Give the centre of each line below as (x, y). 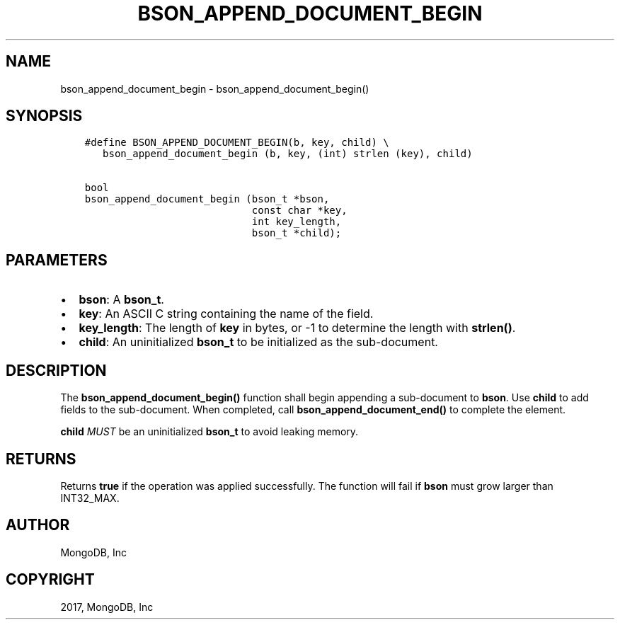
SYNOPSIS (44, 116)
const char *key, (299, 211)
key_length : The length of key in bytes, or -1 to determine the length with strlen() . (297, 328)
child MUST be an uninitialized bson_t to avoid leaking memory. (209, 432)
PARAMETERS (57, 260)
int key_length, (297, 222)
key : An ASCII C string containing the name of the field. (226, 314)
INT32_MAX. (90, 498)
